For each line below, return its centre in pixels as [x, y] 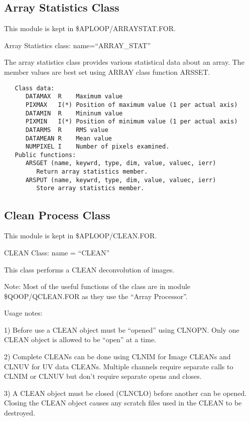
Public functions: [45, 155]
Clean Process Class [57, 215]
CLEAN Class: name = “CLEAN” [57, 252]
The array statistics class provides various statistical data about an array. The [124, 62]
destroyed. [20, 413]
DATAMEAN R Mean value [69, 138]
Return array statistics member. [92, 172]
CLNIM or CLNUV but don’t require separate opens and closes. [103, 376]
